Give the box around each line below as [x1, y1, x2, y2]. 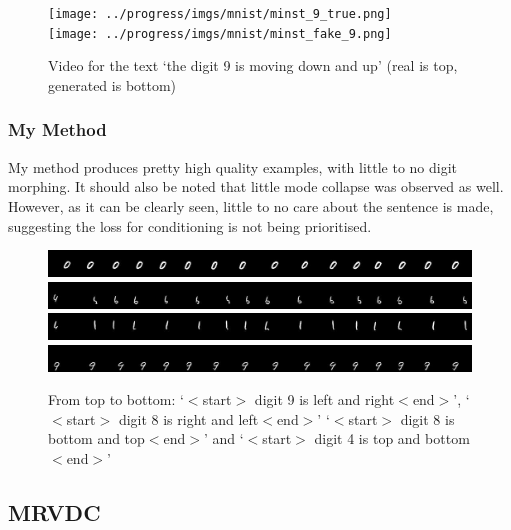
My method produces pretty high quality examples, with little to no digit [8, 156, 458, 177]
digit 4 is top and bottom [314, 428, 470, 449]
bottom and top [48, 428, 145, 449]
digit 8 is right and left [118, 408, 259, 429]
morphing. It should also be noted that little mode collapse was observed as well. [8, 176, 504, 197]
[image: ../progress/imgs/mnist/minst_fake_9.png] [48, 26, 392, 41]
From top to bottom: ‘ [48, 389, 184, 410]
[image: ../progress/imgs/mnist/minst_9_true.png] [48, 7, 392, 21]
